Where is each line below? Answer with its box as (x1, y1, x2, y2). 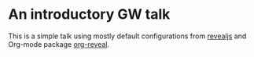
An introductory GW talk (8, 5, 171, 23)
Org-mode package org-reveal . (8, 39, 110, 48)
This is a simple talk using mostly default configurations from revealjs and (8, 31, 247, 41)
